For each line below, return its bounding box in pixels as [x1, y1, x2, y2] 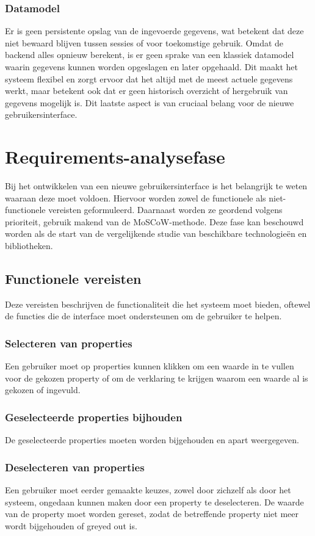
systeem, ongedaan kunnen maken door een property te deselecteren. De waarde [5, 495, 304, 508]
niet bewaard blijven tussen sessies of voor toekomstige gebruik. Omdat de [5, 36, 284, 49]
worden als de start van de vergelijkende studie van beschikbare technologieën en [5, 227, 307, 240]
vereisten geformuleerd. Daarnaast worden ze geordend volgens [48, 203, 283, 216]
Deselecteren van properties [5, 459, 145, 474]
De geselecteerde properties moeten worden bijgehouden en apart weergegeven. [5, 433, 299, 446]
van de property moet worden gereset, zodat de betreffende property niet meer [5, 507, 299, 520]
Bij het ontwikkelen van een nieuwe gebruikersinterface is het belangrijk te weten [5, 179, 308, 192]
